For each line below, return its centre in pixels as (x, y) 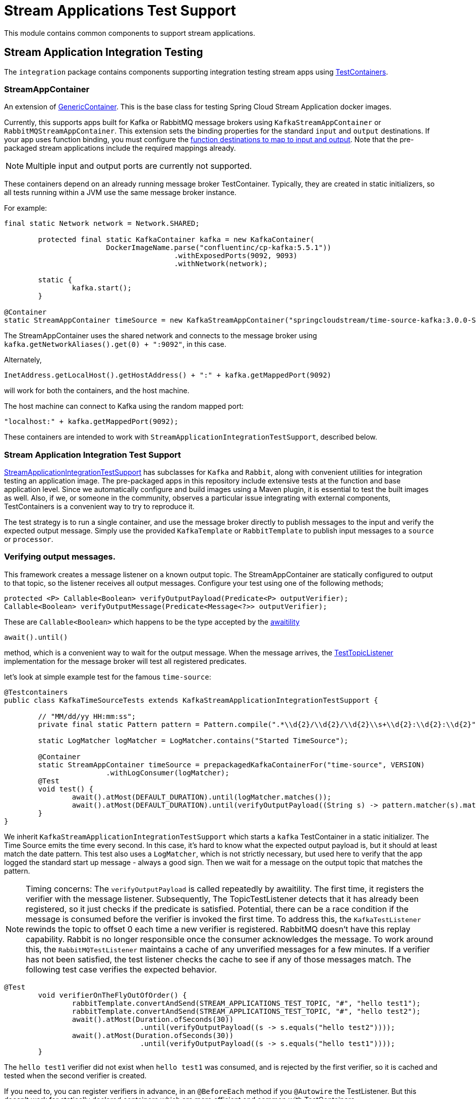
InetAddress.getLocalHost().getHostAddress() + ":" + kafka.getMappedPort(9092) (168, 375)
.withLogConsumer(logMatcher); (168, 773)
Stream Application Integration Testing (104, 52)
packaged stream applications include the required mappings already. (120, 148)
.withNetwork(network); (221, 264)
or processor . (29, 539)
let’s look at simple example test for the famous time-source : (108, 677)
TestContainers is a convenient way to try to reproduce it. (99, 507)
